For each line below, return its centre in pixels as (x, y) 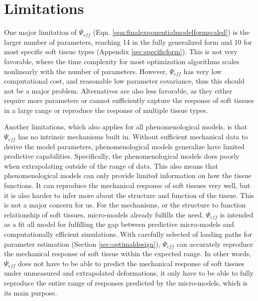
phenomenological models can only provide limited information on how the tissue (128, 175)
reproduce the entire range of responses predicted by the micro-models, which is (126, 282)
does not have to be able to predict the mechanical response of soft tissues (131, 263)
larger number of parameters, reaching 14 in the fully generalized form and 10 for (128, 42)
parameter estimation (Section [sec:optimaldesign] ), (82, 244)
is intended (237, 214)
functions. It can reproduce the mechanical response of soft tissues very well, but (127, 185)
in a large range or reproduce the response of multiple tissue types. (106, 110)
